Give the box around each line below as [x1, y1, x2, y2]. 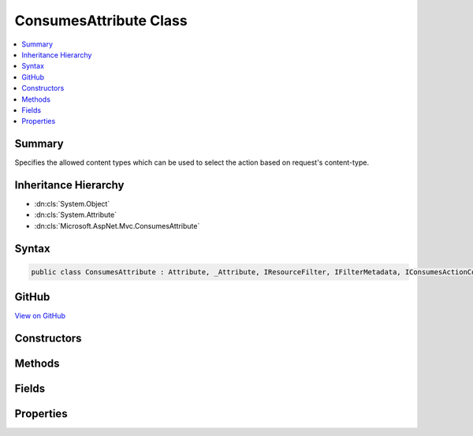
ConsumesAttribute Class [14, 12, 188, 29]
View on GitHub [14, 311, 66, 321]
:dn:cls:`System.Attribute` [34, 210, 117, 220]
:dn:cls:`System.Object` [34, 199, 110, 209]
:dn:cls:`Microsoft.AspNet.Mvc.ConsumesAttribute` [34, 221, 200, 230]
